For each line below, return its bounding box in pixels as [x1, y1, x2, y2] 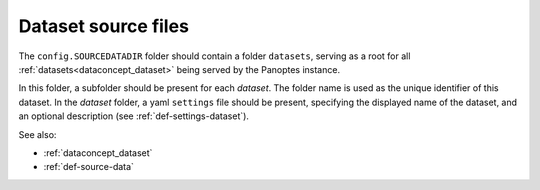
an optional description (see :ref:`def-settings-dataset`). [18, 110, 250, 122]
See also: [18, 128, 57, 140]
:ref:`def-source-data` [43, 161, 135, 173]
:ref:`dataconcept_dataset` [43, 146, 153, 159]
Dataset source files [18, 15, 190, 37]
